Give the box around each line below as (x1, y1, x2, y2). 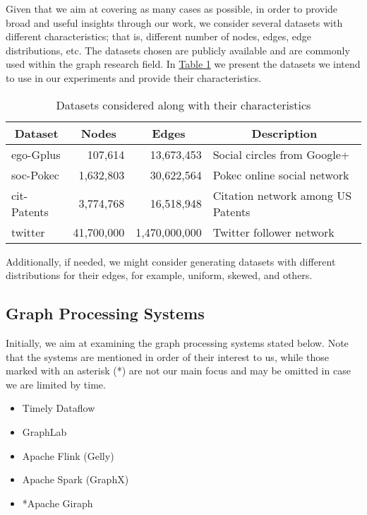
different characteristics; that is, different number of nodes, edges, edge (6, 29, 311, 44)
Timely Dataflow (22, 401, 95, 415)
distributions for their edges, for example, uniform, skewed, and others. (6, 268, 313, 283)
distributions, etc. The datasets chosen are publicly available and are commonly (6, 42, 350, 57)
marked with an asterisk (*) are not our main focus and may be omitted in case (6, 363, 351, 378)
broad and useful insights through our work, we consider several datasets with (6, 15, 343, 30)
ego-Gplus (11, 146, 61, 162)
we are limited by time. (6, 377, 106, 391)
